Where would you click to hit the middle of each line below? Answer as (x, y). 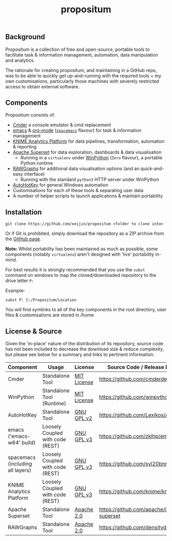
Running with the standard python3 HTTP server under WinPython (90, 180)
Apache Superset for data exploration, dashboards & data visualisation (87, 152)
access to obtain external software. (42, 86)
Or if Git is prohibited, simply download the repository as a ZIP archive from (85, 234)
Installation (24, 212)
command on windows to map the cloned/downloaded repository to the (81, 275)
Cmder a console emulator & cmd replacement (62, 125)
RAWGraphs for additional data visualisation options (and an (76, 169)
